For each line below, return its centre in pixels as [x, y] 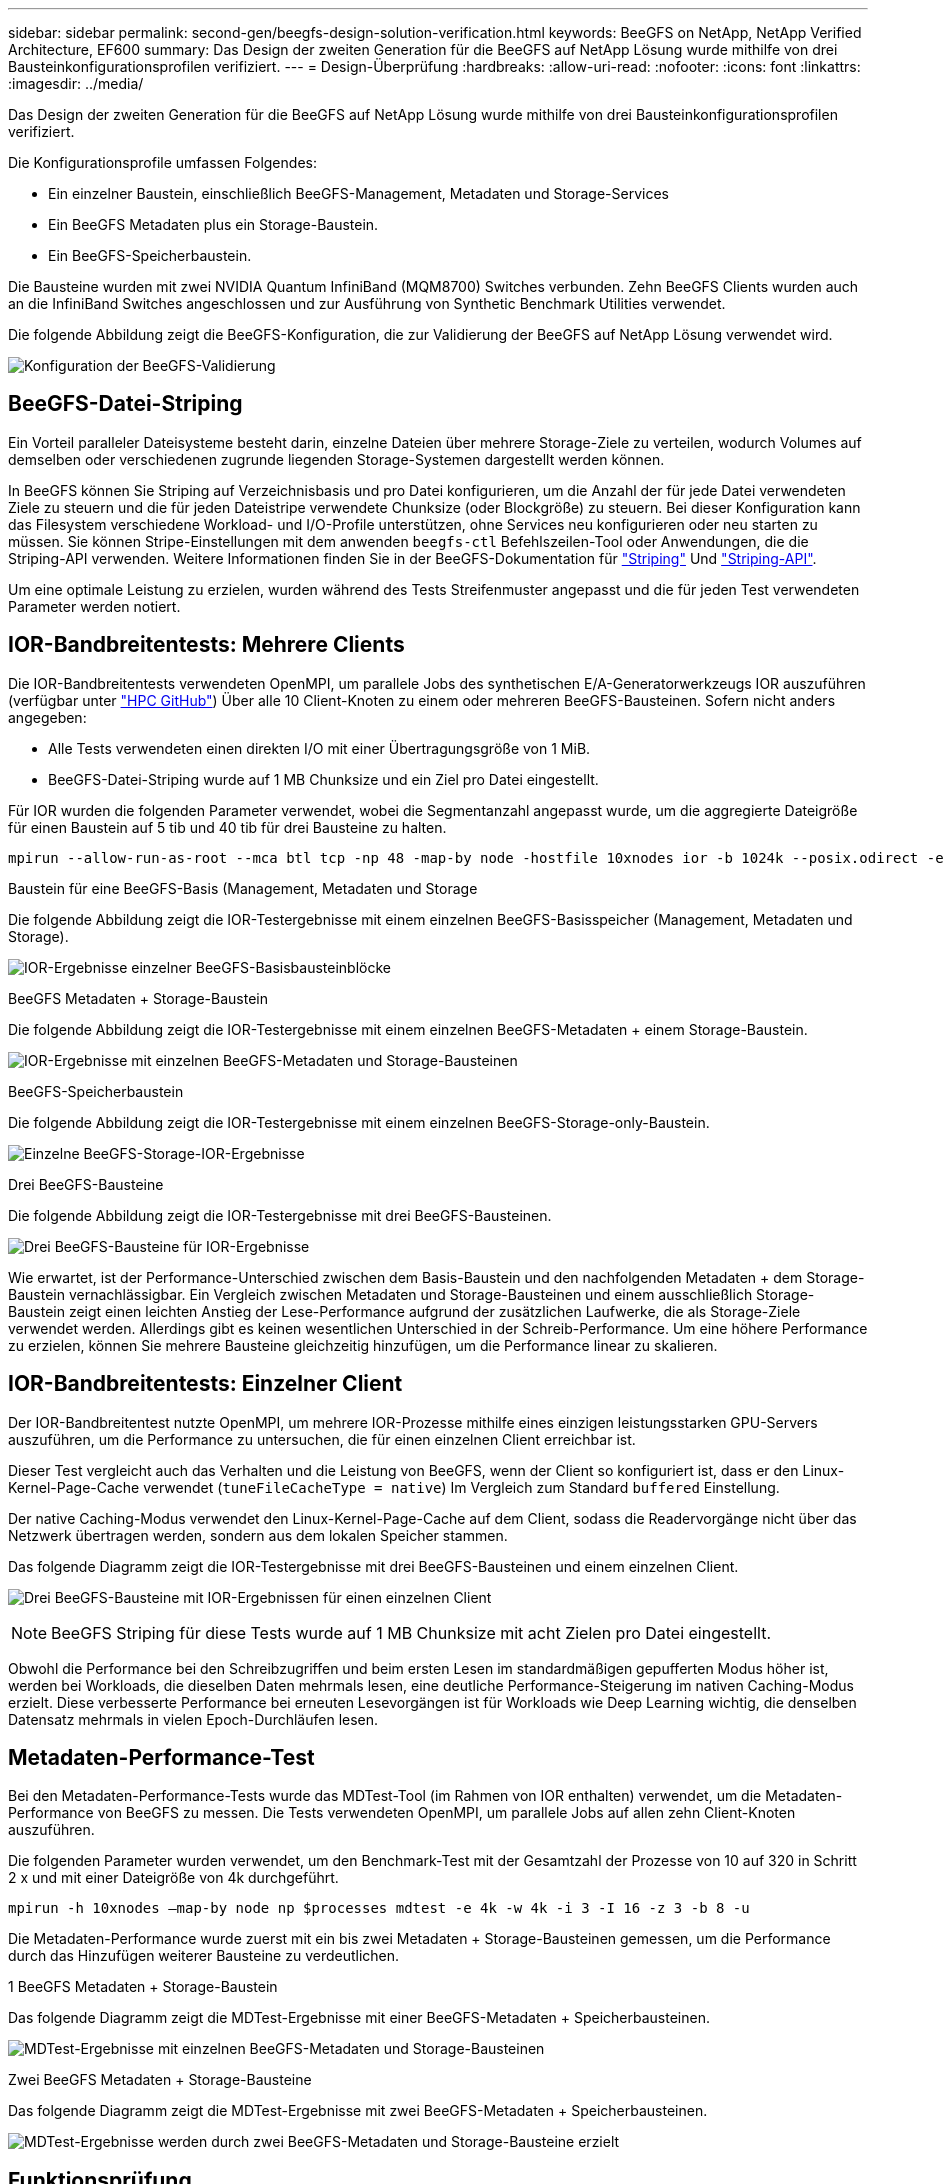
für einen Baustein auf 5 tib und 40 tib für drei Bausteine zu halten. [227, 827]
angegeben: [47, 717]
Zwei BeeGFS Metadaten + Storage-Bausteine [160, 2080]
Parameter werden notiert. [94, 606]
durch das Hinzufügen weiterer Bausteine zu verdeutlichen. [204, 1956]
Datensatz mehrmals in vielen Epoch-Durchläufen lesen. [193, 1719]
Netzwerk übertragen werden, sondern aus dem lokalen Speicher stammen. [258, 1535]
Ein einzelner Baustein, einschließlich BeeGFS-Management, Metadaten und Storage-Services [359, 193]
